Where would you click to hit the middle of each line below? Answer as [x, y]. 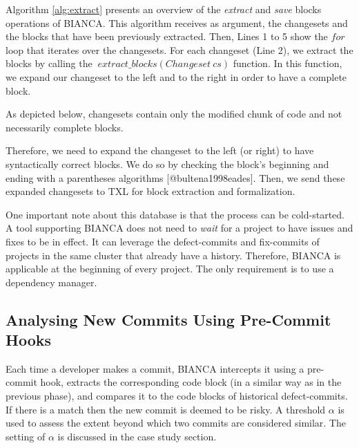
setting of [26, 436]
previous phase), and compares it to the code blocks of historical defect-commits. [177, 396]
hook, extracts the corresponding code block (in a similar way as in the [191, 382]
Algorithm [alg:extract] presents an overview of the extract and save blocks [164, 9]
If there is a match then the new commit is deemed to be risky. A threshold [166, 409]
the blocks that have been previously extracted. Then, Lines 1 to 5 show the [167, 36]
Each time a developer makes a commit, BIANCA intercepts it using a [155, 368]
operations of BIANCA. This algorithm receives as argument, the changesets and [177, 22]
